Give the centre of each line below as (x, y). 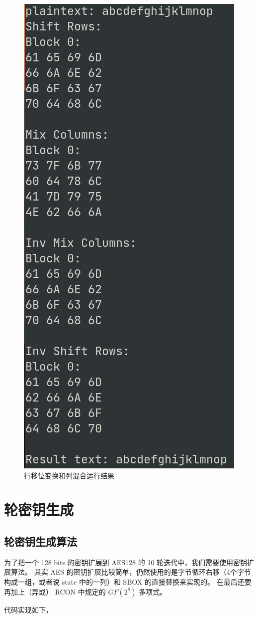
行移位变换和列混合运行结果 (69, 475)
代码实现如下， (28, 609)
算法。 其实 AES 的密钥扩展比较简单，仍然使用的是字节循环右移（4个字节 (131, 572)
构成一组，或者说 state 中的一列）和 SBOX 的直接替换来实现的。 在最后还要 (128, 581)
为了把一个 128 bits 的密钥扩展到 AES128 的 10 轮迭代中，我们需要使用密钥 (126, 562)
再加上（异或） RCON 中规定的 (55, 591)
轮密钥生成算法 (41, 541)
